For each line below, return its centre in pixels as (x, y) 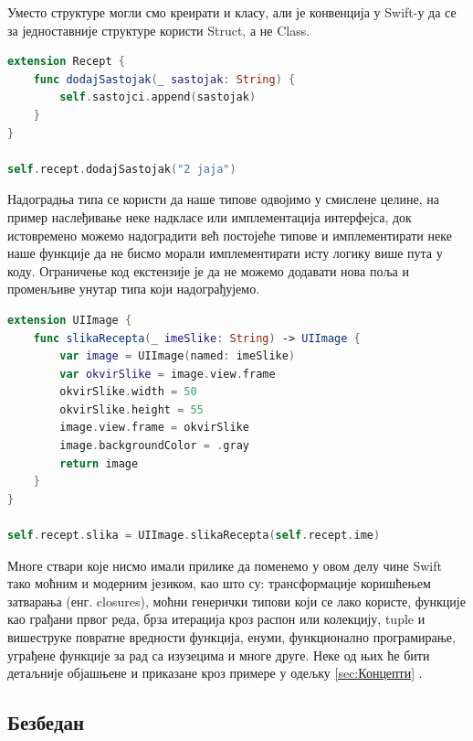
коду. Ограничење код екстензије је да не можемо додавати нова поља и (208, 270)
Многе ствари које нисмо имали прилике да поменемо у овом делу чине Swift (225, 565)
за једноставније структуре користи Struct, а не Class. (159, 30)
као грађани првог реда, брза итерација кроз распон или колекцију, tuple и (216, 619)
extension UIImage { (70, 320)
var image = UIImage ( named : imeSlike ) (178, 356)
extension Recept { (66, 62)
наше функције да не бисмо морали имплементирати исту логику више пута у (225, 253)
